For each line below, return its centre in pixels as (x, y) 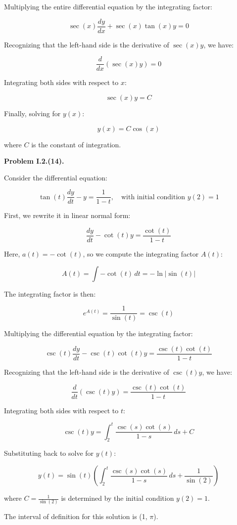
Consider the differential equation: (56, 177)
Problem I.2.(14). (34, 161)
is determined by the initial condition (118, 498)
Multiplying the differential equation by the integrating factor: (98, 333)
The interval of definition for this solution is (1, (76, 516)
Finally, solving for (32, 113)
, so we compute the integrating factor (141, 254)
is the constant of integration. (76, 144)
